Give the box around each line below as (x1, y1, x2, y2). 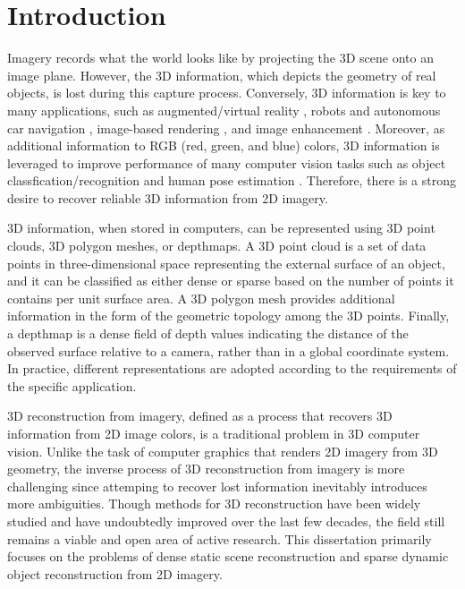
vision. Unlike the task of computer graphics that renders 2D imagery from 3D (7, 441, 438, 460)
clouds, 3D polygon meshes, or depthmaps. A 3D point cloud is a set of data (7, 236, 427, 255)
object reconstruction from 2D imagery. (7, 564, 223, 583)
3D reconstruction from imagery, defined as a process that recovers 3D (7, 406, 393, 425)
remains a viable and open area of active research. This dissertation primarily (7, 529, 432, 548)
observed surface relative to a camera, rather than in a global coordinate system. (7, 341, 450, 360)
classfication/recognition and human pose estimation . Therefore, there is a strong (7, 171, 456, 190)
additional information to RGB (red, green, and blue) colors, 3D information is (7, 136, 440, 155)
